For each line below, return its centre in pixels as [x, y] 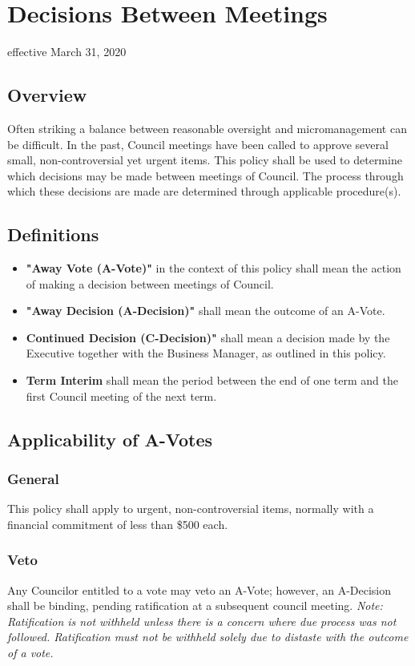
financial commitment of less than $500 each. [118, 524]
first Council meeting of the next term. [121, 396]
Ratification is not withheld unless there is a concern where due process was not [202, 621]
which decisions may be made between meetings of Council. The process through [205, 175]
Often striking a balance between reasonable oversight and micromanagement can [207, 128]
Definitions [53, 234]
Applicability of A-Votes [110, 439]
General [33, 478]
